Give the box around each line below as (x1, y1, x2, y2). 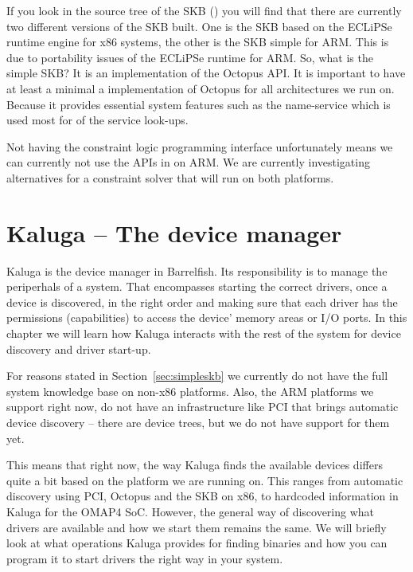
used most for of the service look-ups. (6, 112, 189, 128)
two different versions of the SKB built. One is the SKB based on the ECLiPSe (6, 18, 392, 34)
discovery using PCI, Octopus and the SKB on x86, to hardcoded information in (6, 488, 399, 504)
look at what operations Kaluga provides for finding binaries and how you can (6, 535, 388, 551)
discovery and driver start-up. (6, 340, 151, 357)
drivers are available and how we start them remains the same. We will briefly (6, 519, 387, 535)
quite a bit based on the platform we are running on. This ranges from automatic (6, 472, 403, 488)
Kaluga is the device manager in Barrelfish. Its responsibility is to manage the (6, 262, 388, 279)
